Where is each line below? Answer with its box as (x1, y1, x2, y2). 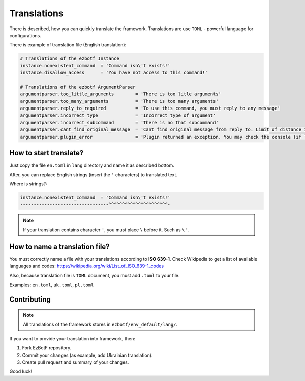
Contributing (9, 295, 51, 304)
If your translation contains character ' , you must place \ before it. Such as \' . (23, 227, 189, 233)
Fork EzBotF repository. (22, 345, 72, 351)
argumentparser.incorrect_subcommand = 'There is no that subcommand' (20, 120, 219, 125)
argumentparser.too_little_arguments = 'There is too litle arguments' (20, 91, 221, 97)
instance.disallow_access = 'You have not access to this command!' (20, 70, 208, 76)
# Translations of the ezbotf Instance (20, 56, 119, 61)
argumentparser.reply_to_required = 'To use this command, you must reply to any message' (20, 105, 281, 112)
